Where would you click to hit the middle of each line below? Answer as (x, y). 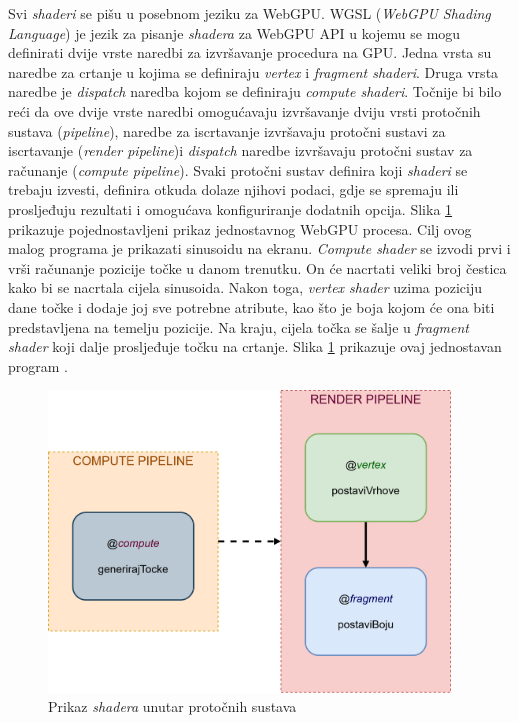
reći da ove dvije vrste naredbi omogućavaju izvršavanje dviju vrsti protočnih (244, 110)
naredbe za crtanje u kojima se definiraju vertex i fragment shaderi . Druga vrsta (253, 71)
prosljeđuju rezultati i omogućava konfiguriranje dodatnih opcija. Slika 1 (230, 208)
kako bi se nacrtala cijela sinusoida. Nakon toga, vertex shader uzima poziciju (245, 287)
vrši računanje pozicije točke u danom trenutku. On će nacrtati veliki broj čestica (257, 267)
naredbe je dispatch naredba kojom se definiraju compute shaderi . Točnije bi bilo (255, 91)
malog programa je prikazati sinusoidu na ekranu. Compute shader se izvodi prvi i (259, 248)
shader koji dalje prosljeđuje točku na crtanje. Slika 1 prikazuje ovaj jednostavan (255, 346)
